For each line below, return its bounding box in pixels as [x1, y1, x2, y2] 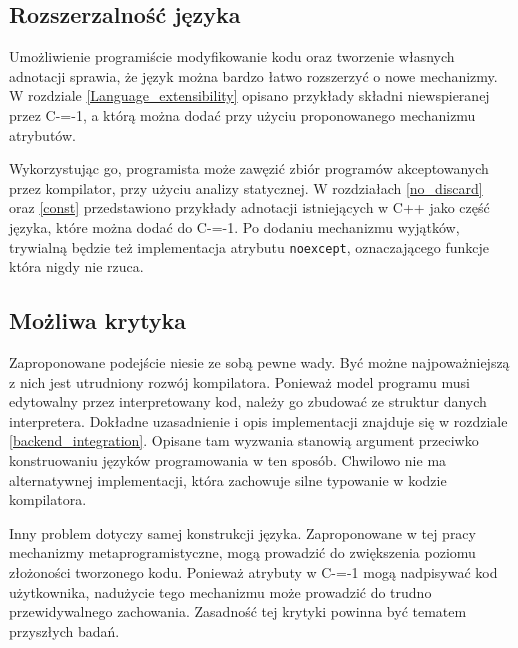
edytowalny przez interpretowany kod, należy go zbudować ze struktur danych [9, 391, 487, 412]
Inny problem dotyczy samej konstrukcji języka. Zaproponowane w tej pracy [9, 522, 476, 543]
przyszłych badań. [9, 620, 120, 641]
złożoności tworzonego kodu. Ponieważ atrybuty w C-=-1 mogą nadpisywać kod [9, 561, 498, 582]
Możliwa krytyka [9, 305, 187, 336]
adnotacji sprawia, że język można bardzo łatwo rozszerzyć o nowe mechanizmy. [9, 65, 498, 86]
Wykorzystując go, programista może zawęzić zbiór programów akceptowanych [9, 158, 489, 179]
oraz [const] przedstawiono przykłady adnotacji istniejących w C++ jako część [9, 197, 490, 218]
